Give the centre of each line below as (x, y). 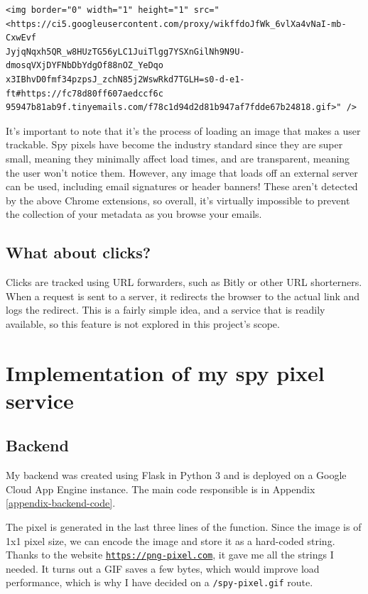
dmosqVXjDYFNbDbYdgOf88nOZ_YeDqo (85, 66)
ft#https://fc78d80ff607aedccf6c (85, 93)
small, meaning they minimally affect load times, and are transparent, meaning (178, 158)
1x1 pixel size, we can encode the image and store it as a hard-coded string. (171, 540)
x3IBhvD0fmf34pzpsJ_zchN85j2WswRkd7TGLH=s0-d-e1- (125, 79)
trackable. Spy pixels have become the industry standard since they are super (174, 144)
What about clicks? (79, 252)
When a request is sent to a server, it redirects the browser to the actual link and (183, 296)
